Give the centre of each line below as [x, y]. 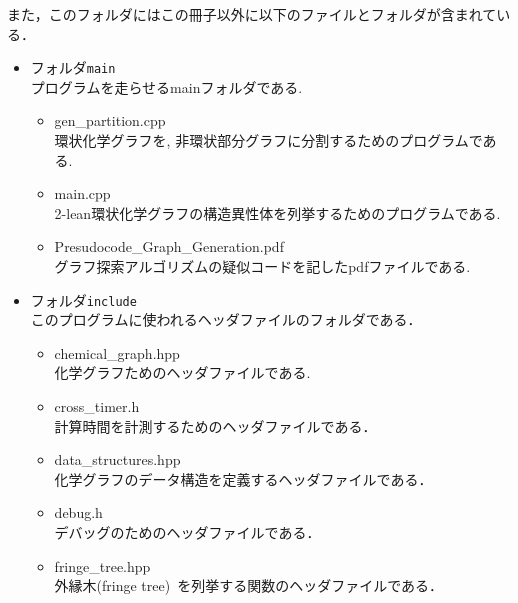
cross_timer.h [97, 406]
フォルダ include [83, 299]
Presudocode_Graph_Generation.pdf [169, 246]
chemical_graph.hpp [117, 352]
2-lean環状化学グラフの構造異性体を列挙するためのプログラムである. [277, 212]
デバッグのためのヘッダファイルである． [187, 532]
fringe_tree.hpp [102, 565]
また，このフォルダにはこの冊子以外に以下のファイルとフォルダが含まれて [252, 14]
